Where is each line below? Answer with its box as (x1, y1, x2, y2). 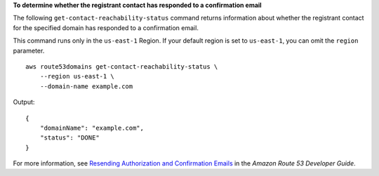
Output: (13, 98, 35, 107)
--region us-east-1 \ (39, 72, 115, 81)
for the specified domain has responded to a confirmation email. (13, 23, 199, 32)
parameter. (13, 46, 45, 55)
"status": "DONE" (39, 134, 100, 142)
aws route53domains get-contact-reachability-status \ (25, 62, 218, 70)
